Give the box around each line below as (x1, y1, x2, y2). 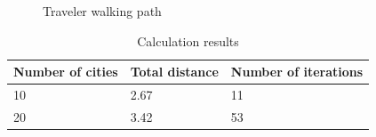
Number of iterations (230, 62, 364, 81)
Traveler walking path (43, 2, 162, 20)
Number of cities (13, 62, 118, 81)
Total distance (130, 62, 219, 81)
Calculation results (137, 31, 239, 50)
